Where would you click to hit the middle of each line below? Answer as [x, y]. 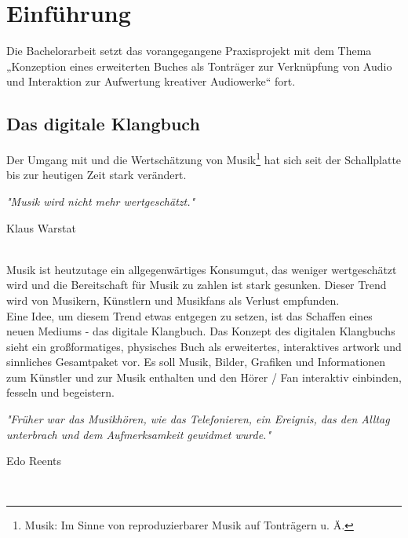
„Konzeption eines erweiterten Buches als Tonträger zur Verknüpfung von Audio [199, 66]
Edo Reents [34, 461]
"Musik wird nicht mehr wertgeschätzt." [101, 201]
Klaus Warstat [41, 227]
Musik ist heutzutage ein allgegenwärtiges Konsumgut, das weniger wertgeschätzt [202, 269]
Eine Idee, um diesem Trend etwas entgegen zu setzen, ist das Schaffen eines [189, 315]
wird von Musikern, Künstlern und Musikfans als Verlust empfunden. [173, 300]
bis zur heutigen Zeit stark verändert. [97, 175]
